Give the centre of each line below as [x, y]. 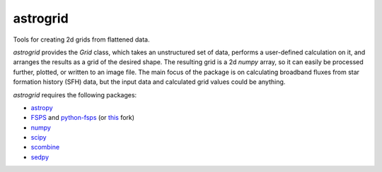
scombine [45, 147]
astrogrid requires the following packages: [75, 94]
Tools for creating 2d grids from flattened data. [81, 39]
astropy [42, 107]
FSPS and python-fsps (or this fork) [82, 118]
